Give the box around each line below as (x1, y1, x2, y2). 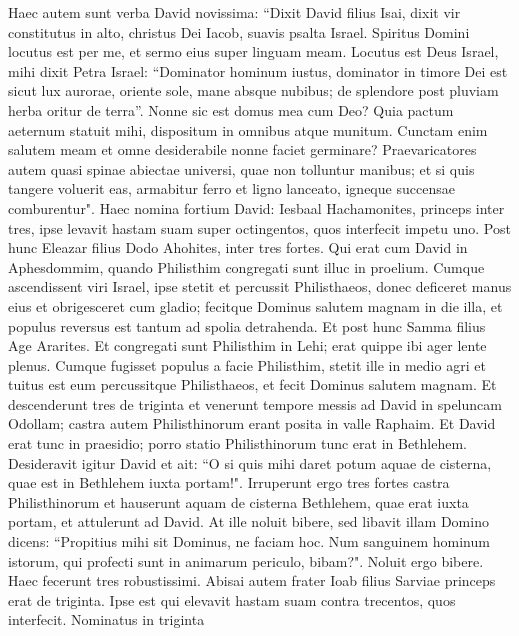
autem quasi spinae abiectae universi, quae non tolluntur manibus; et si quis (8, 158, 475, 179)
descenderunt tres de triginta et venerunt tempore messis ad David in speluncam (8, 393, 502, 414)
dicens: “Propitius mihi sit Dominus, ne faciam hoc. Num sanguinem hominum (8, 531, 490, 552)
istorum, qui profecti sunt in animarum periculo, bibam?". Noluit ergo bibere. (8, 550, 484, 571)
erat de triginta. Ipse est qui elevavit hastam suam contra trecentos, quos (8, 589, 456, 610)
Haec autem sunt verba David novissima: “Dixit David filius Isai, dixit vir (8, 2, 461, 22)
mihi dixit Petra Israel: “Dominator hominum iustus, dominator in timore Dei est (8, 60, 508, 81)
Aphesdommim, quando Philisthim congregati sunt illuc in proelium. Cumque (8, 256, 485, 277)
